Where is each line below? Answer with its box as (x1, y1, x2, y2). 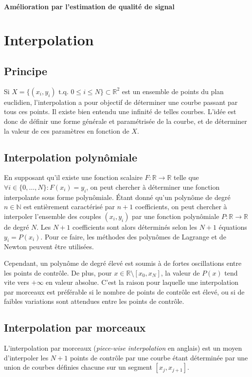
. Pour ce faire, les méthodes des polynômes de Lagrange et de (40, 231, 226, 241)
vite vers (4, 277, 29, 287)
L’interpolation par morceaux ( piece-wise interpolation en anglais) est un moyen (4, 343, 242, 353)
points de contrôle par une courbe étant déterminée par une (70, 352, 248, 362)
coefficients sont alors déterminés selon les (72, 221, 197, 232)
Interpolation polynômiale (4, 149, 137, 164)
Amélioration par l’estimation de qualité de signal (4, 1, 175, 11)
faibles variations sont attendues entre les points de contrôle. (4, 296, 184, 306)
